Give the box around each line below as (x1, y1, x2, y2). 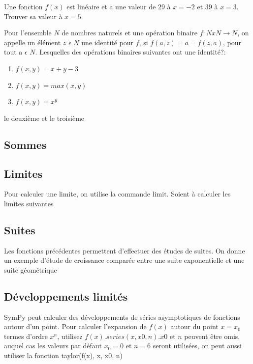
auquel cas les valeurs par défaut (4, 340, 102, 351)
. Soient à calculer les (166, 189, 231, 199)
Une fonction (4, 1, 43, 11)
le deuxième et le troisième (4, 112, 85, 123)
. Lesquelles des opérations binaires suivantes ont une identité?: (35, 47, 226, 57)
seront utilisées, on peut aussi (153, 340, 242, 351)
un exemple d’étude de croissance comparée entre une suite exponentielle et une (4, 255, 245, 265)
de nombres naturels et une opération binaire (62, 28, 197, 38)
